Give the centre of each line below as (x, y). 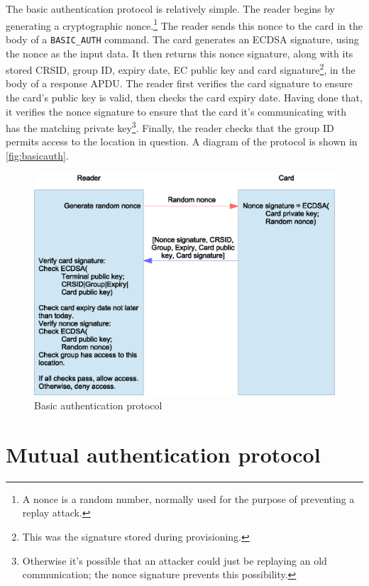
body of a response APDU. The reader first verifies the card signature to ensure (179, 83)
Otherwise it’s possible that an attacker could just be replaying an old (175, 560)
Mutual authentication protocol (163, 454)
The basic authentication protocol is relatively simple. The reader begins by (171, 9)
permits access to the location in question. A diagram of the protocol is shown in (182, 142)
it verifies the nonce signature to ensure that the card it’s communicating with (176, 111)
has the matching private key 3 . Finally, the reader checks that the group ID (170, 127)
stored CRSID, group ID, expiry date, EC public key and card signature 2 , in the (181, 68)
